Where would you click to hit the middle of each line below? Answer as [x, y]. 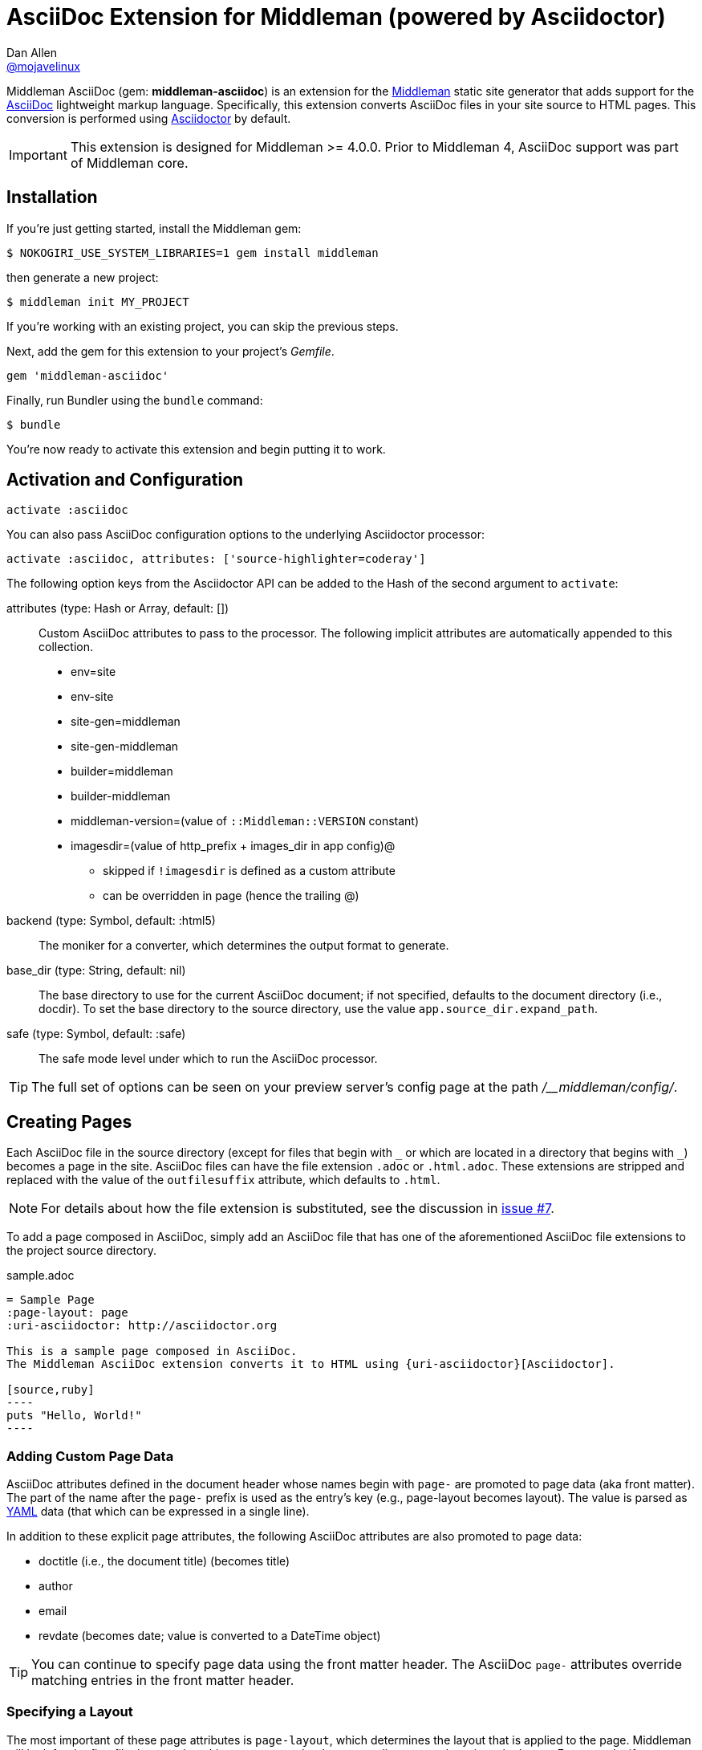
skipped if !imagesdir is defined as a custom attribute [249, 871]
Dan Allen [32, 52]
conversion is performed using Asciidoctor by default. [149, 118]
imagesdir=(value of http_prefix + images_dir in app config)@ [233, 846]
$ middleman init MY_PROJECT [98, 301]
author [56, 1586]
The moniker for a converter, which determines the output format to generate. [244, 946]
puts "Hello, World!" [74, 1416]
